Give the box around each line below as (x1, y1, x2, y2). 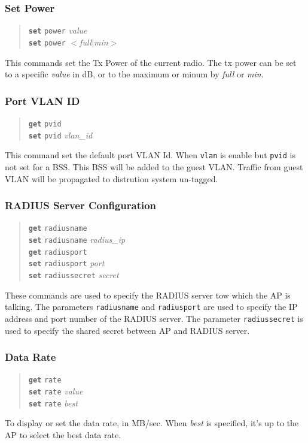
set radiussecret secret (28, 268, 119, 281)
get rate (28, 376, 62, 385)
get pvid (28, 119, 62, 128)
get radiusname (28, 224, 87, 233)
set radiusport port (28, 257, 105, 269)
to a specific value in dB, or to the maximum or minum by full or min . (5, 68, 264, 80)
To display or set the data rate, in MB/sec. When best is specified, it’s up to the (5, 417, 299, 429)
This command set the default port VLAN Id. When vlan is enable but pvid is (5, 149, 295, 161)
